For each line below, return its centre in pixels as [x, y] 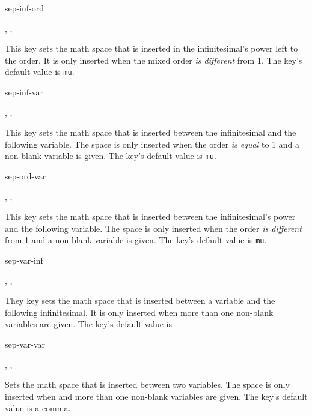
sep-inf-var [24, 92]
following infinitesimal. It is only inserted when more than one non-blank [139, 312]
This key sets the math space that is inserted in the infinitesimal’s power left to [151, 48]
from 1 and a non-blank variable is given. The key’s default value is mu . [136, 240]
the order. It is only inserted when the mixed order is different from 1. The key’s [154, 60]
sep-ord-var [26, 176]
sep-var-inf [24, 260]
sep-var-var [25, 344]
